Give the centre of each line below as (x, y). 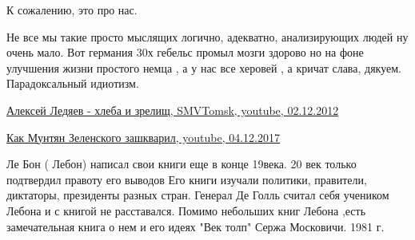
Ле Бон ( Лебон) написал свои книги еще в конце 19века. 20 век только (182, 164)
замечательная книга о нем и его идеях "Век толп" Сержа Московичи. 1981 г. (196, 226)
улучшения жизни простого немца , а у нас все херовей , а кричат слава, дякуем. (204, 67)
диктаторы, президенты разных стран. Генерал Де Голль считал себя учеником (198, 195)
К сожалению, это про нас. (72, 10)
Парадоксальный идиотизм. (73, 83)
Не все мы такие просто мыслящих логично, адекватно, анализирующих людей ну (207, 36)
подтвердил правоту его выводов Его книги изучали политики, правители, (187, 179)
